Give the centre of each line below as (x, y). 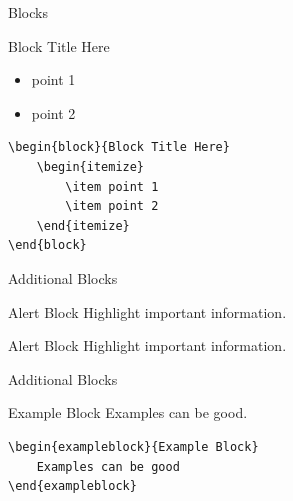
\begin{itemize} (90, 166)
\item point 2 (112, 206)
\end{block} (47, 245)
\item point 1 (112, 186)
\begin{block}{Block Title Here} (119, 147)
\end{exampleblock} (72, 486)
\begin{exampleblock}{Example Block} (133, 446)
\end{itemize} (83, 225)
